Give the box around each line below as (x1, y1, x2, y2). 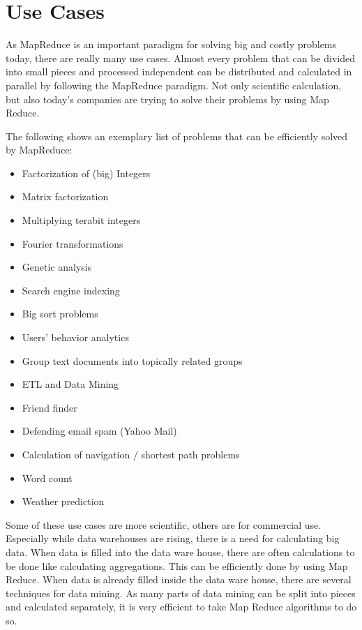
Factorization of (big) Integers (22, 165, 151, 180)
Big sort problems (22, 306, 98, 321)
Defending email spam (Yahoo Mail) (22, 423, 177, 438)
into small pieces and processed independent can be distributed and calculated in (6, 64, 352, 79)
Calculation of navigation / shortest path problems (22, 447, 240, 461)
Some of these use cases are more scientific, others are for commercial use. (6, 517, 322, 532)
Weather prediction (22, 494, 105, 509)
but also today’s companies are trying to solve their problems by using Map (6, 91, 329, 106)
